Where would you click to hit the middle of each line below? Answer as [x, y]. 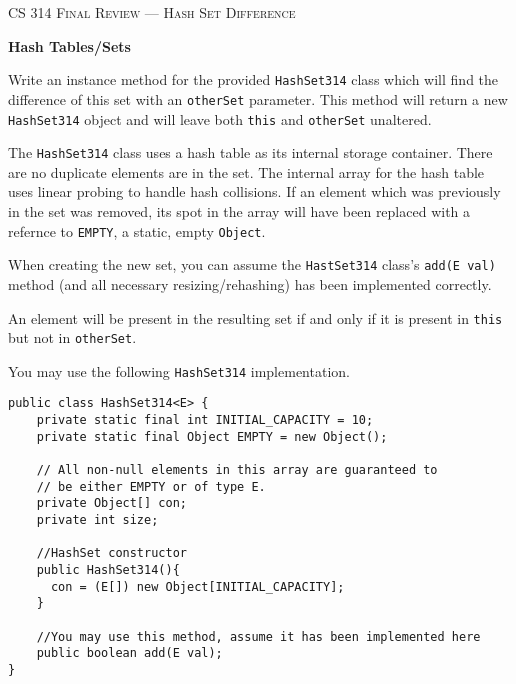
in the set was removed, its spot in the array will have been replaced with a [239, 211]
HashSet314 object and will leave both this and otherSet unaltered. [220, 118]
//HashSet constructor [111, 553]
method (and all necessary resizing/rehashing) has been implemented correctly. [250, 283]
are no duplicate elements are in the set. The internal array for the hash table [246, 171]
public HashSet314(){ [108, 570]
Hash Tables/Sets [69, 45]
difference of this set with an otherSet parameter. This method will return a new [258, 98]
